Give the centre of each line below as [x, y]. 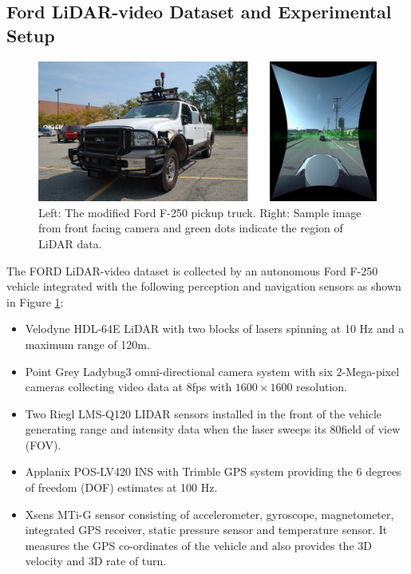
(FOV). [43, 444]
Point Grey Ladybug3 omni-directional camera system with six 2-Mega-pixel [212, 371]
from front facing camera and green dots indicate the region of [191, 228]
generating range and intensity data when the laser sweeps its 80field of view [213, 429]
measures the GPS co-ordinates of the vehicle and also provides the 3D [198, 545]
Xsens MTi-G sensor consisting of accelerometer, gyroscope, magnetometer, [209, 514]
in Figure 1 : [35, 301]
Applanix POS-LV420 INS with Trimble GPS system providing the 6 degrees [213, 471]
